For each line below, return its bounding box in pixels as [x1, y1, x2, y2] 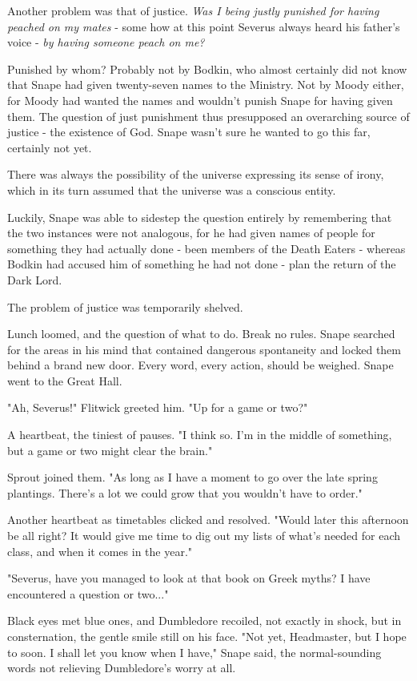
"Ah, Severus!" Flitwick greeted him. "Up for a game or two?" [7, 399, 308, 416]
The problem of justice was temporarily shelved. [7, 298, 243, 315]
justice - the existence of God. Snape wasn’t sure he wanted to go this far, [7, 123, 371, 140]
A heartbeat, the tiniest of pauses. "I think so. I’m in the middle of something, [7, 426, 392, 443]
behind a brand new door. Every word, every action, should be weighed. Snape [7, 357, 394, 373]
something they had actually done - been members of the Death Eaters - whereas [7, 240, 406, 256]
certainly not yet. [7, 139, 92, 155]
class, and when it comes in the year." [7, 542, 193, 559]
